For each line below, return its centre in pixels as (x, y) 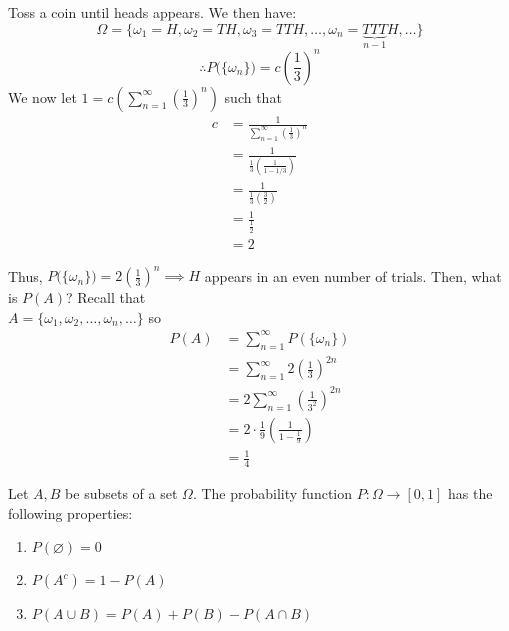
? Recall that (106, 297)
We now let (42, 96)
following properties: (70, 512)
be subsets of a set (121, 493)
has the (470, 493)
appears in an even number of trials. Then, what (353, 275)
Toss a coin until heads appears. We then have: (152, 12)
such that (253, 96)
